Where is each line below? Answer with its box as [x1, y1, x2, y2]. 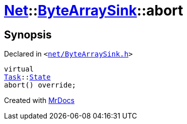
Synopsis [4, 28, 52, 41]
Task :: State [4, 73, 51, 81]
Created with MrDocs [4, 96, 75, 105]
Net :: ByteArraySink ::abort [4, 2, 183, 19]
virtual [4, 65, 34, 73]
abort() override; [4, 81, 76, 89]
